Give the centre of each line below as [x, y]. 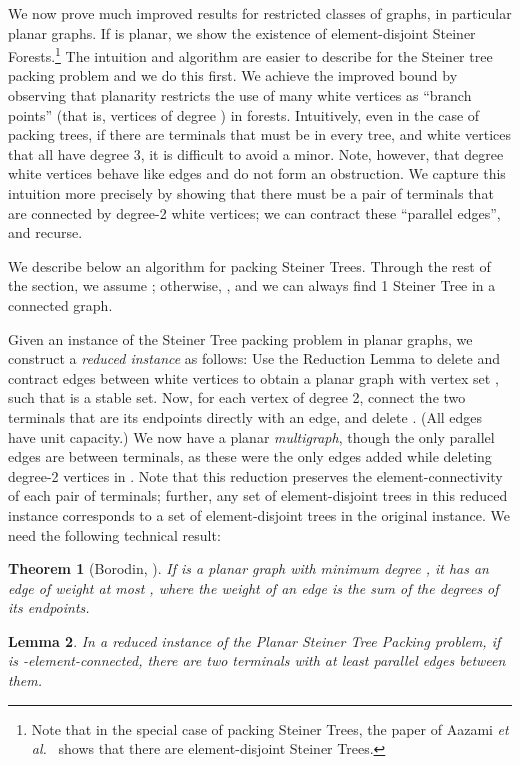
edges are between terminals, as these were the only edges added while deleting [250, 456]
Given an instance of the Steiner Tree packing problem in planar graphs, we [240, 338]
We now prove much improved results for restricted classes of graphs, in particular [260, 13]
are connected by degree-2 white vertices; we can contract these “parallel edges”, [254, 212]
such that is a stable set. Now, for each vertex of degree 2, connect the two [237, 397]
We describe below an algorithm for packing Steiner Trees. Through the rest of [249, 265]
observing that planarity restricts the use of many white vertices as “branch [240, 95]
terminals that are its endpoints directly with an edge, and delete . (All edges [245, 416]
